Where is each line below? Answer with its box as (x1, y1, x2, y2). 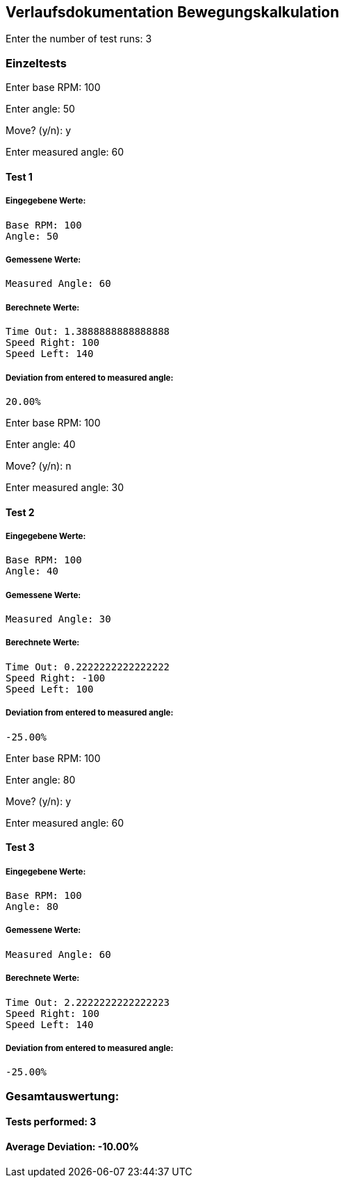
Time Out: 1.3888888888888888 (6, 326, 170, 338)
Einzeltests (6, 56, 67, 70)
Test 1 (6, 170, 33, 183)
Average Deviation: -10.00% (6, 1140, 139, 1152)
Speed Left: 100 (6, 683, 94, 695)
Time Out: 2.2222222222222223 (6, 996, 170, 1008)
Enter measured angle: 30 (6, 481, 124, 493)
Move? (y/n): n (6, 459, 72, 472)
